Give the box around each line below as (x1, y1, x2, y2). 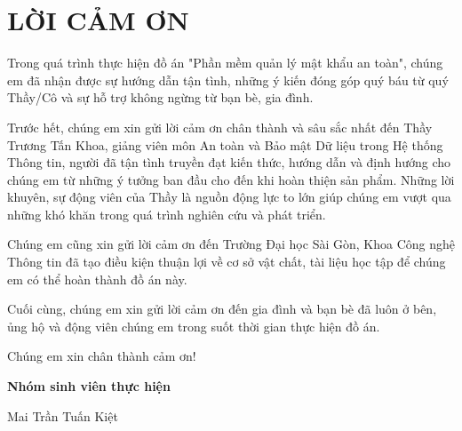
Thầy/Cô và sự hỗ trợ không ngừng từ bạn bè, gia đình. (7, 88, 314, 107)
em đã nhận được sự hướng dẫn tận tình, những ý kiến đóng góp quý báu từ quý (7, 70, 449, 89)
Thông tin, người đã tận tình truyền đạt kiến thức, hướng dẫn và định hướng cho (7, 153, 451, 172)
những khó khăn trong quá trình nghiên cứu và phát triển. (7, 204, 326, 223)
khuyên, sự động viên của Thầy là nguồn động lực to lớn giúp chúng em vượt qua (7, 188, 451, 206)
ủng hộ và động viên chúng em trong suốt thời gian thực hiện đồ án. (7, 316, 380, 335)
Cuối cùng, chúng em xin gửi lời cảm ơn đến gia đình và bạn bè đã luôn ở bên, (7, 299, 437, 318)
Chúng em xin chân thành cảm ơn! (7, 347, 196, 365)
